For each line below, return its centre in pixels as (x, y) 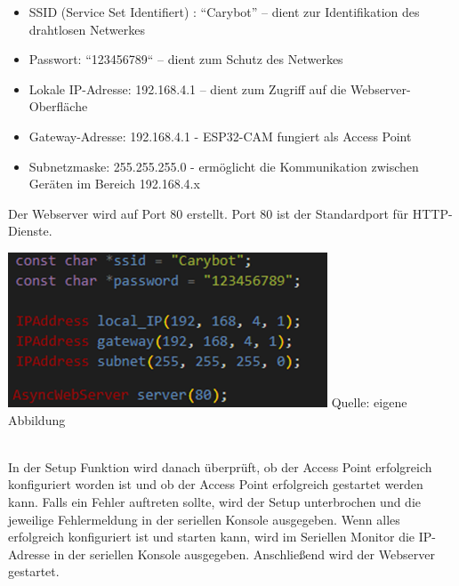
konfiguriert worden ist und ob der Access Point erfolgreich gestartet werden (216, 484)
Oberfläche (58, 106)
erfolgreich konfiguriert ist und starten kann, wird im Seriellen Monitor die (212, 537)
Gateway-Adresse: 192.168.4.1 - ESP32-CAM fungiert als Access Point (220, 136)
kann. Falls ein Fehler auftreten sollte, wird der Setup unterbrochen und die (215, 501)
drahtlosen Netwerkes (87, 29)
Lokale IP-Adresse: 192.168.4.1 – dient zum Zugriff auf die (188, 88)
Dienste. (30, 231)
